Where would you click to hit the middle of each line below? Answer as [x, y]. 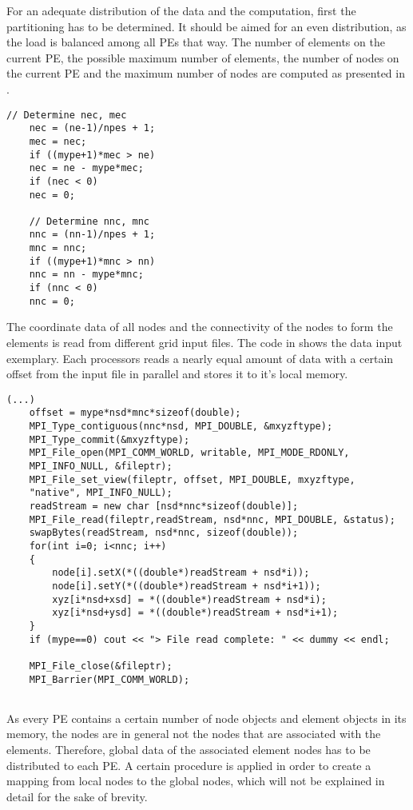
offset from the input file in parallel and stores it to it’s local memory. [177, 374]
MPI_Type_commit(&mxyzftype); [109, 439]
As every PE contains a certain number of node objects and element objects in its [206, 718]
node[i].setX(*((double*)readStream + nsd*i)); [181, 573]
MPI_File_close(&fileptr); [101, 666]
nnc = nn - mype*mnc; [86, 275]
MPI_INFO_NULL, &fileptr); [101, 467]
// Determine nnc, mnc [89, 221]
